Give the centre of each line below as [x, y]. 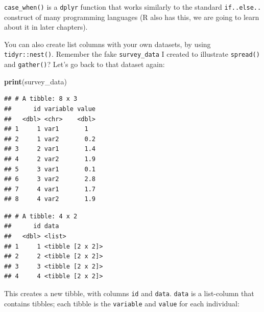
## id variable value [50, 109]
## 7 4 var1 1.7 [50, 189]
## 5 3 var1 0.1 [50, 169]
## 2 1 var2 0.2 [50, 139]
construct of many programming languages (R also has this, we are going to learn [132, 17]
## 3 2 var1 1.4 [50, 149]
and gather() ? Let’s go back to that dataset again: [85, 64]
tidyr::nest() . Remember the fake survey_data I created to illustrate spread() [132, 54]
